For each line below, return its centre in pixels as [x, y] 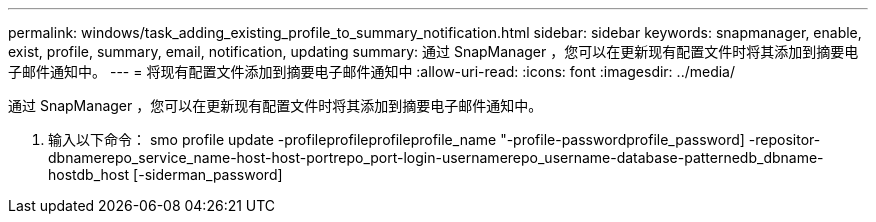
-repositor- [784, 139]
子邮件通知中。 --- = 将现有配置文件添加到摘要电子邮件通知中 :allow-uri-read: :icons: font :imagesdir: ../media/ [372, 71]
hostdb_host [89, 174]
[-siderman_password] [208, 174]
